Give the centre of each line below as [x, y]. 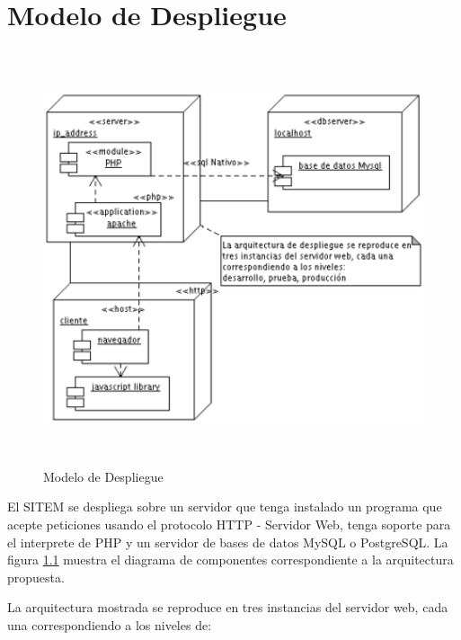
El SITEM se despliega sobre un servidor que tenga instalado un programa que [225, 507]
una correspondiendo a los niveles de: [110, 624]
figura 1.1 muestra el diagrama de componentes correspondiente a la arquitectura [230, 560]
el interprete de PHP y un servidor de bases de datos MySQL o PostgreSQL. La [228, 542]
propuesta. [36, 577]
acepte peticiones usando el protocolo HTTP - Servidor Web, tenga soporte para [229, 524]
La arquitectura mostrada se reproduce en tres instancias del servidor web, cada [228, 607]
